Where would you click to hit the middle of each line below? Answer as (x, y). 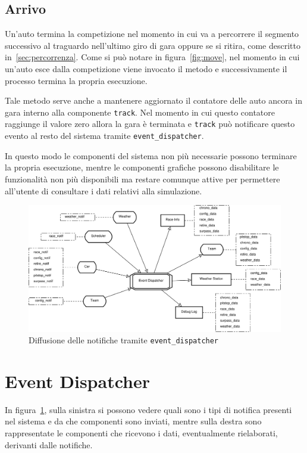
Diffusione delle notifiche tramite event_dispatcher (124, 340)
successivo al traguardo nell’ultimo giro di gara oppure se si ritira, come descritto (153, 45)
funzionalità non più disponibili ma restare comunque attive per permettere (142, 179)
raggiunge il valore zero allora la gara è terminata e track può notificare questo (150, 124)
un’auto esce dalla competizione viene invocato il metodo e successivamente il (146, 68)
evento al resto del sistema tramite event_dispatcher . (104, 136)
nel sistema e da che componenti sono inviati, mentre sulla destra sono (133, 421)
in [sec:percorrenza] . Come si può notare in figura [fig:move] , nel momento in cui (152, 57)
